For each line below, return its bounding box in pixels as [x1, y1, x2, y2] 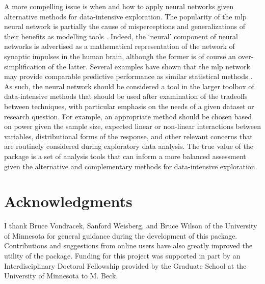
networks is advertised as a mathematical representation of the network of [4, 41, 235, 51]
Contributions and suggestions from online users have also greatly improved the [4, 240, 253, 251]
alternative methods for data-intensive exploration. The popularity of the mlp [4, 11, 247, 21]
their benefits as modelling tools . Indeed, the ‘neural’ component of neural [4, 31, 238, 41]
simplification [4, 61, 46, 71]
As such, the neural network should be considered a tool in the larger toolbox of [4, 81, 254, 91]
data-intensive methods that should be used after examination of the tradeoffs [4, 91, 248, 101]
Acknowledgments [4, 191, 132, 212]
